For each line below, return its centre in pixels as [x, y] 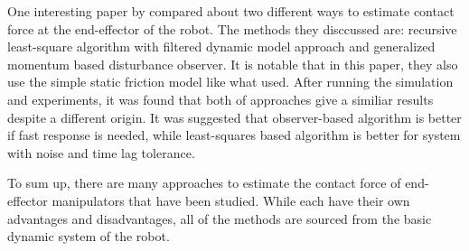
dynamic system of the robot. [89, 236]
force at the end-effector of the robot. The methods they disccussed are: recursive [232, 28]
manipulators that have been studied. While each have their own [231, 200]
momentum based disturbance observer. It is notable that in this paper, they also [233, 64]
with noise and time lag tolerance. [101, 152]
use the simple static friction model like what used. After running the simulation [230, 82]
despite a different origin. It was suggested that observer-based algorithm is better [234, 117]
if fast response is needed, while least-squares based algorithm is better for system [234, 135]
